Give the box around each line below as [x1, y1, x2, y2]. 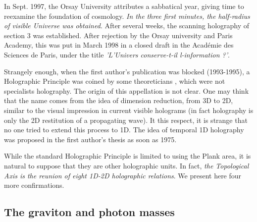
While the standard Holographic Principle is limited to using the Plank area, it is [4, 151, 251, 161]
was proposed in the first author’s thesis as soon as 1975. [4, 134, 177, 144]
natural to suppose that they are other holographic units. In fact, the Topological [4, 160, 249, 170]
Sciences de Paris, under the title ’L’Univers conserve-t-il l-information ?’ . [4, 49, 230, 59]
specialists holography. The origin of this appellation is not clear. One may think [4, 85, 249, 96]
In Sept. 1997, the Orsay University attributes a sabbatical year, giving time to [4, 1, 244, 11]
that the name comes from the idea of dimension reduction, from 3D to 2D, [4, 95, 233, 106]
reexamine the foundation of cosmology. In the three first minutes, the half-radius [4, 10, 250, 21]
